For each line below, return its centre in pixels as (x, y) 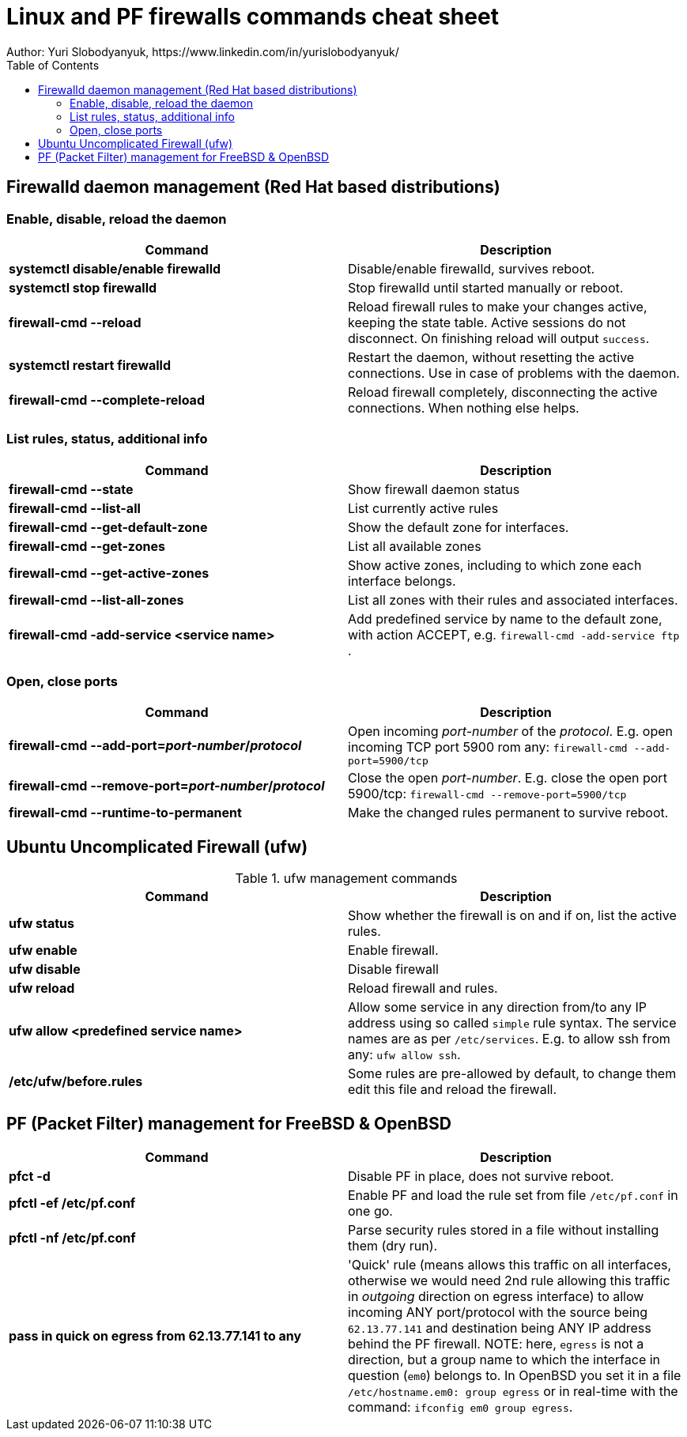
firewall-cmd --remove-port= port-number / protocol (167, 786)
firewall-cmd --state (71, 489)
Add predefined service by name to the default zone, (505, 619)
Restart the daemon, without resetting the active (491, 357)
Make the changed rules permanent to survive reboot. (508, 813)
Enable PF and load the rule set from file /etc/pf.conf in (513, 1196)
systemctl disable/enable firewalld (115, 268)
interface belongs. (402, 581)
